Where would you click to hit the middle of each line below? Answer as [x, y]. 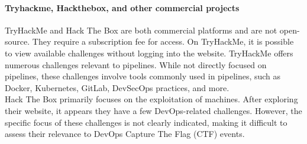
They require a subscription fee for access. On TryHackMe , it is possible [163, 41]
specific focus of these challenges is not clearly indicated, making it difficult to [146, 122]
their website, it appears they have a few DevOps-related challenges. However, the [153, 110]
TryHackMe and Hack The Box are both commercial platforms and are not [141, 30]
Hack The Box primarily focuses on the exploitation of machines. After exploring [151, 99]
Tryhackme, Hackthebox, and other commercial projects [122, 7]
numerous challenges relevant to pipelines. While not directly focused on [136, 64]
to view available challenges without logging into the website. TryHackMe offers [149, 53]
